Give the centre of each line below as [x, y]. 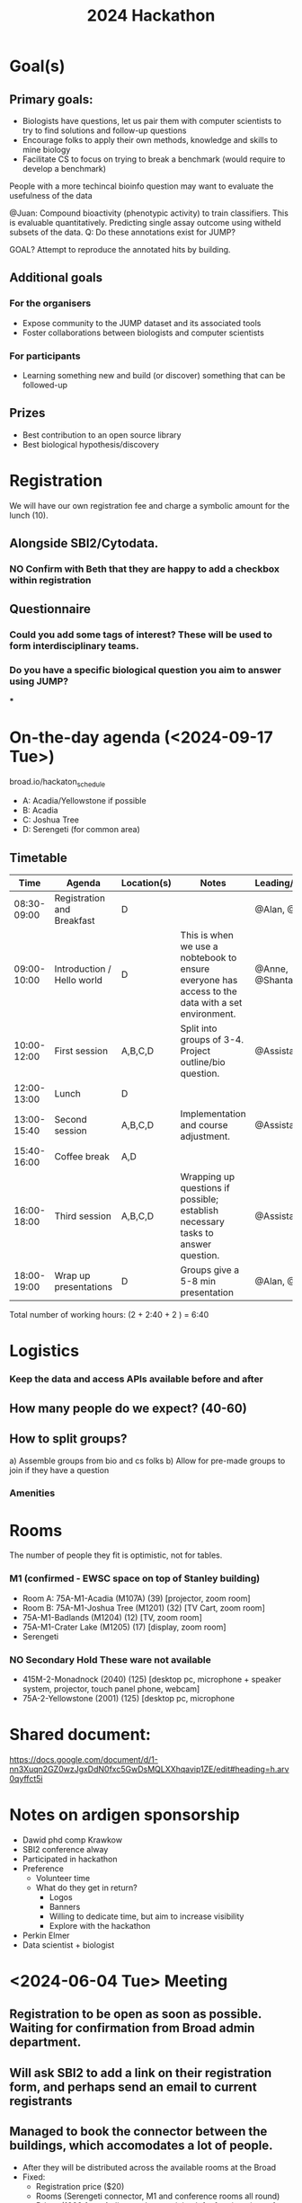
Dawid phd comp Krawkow [72, 1840]
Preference [43, 1868]
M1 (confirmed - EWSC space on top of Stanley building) [135, 1578]
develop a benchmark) [64, 169]
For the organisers [50, 304]
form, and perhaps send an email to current [133, 2087]
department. [45, 2043]
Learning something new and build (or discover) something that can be [154, 375]
